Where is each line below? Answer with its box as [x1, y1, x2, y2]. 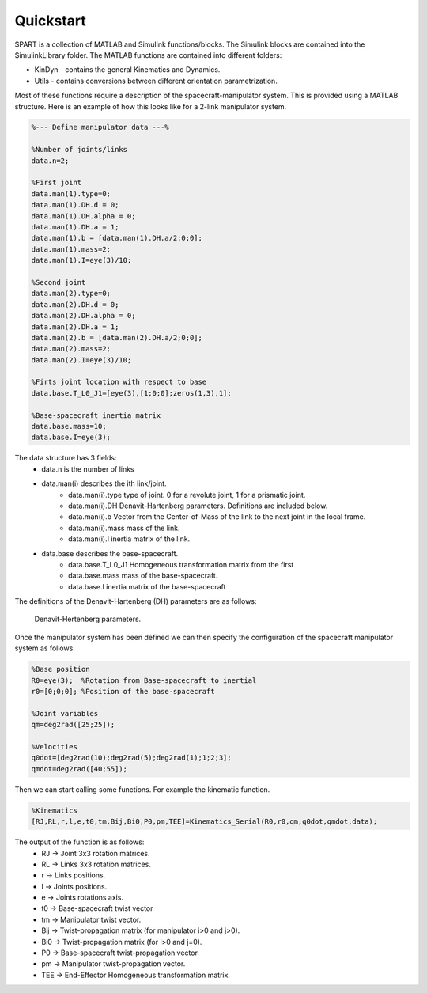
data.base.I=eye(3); [31, 433, 111, 442]
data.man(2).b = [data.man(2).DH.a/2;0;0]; [31, 333, 203, 342]
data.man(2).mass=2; [31, 344, 111, 354]
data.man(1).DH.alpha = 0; [31, 211, 136, 221]
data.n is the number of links [41, 464, 134, 474]
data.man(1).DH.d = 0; [31, 200, 119, 210]
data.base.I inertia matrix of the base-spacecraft [68, 582, 226, 591]
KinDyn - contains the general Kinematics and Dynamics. [34, 65, 221, 74]
